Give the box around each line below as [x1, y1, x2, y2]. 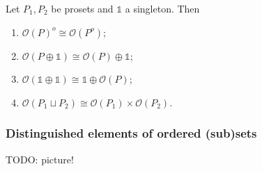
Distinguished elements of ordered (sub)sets [6, 124, 257, 142]
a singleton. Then [125, 1, 200, 15]
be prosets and [51, 1, 114, 15]
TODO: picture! [6, 152, 74, 166]
